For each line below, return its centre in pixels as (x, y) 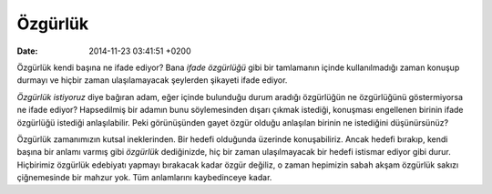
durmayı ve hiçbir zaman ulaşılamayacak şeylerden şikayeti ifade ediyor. (152, 80)
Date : (27, 51)
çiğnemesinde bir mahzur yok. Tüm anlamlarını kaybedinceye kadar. (144, 178)
